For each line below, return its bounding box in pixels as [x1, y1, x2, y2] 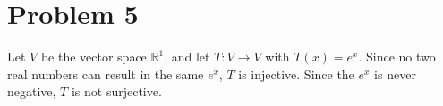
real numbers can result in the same [7, 64, 204, 83]
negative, [7, 82, 56, 101]
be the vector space [40, 47, 147, 66]
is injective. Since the [238, 64, 354, 83]
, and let [164, 47, 210, 66]
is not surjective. [71, 82, 162, 101]
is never [374, 64, 416, 83]
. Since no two [358, 47, 436, 66]
